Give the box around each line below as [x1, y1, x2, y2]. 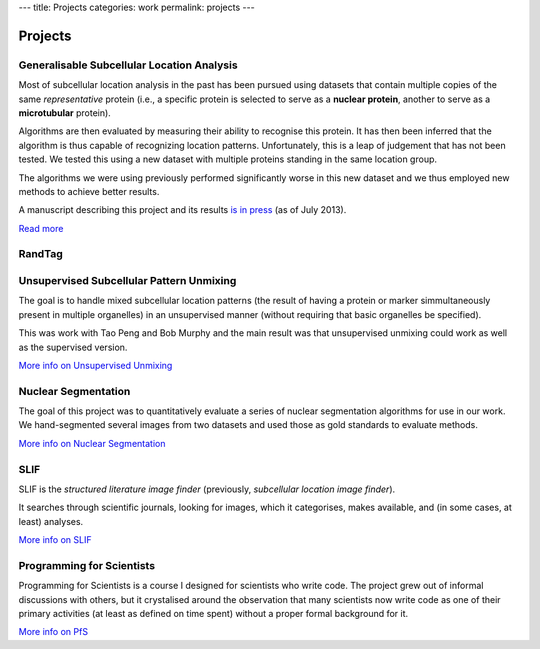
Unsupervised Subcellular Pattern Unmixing [18, 274, 237, 287]
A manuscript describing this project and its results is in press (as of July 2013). [18, 204, 347, 216]
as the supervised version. [18, 341, 128, 353]
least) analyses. [18, 515, 84, 527]
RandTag [18, 247, 64, 261]
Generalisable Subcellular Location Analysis [18, 58, 239, 72]
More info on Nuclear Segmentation [18, 437, 166, 449]
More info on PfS [18, 626, 89, 638]
